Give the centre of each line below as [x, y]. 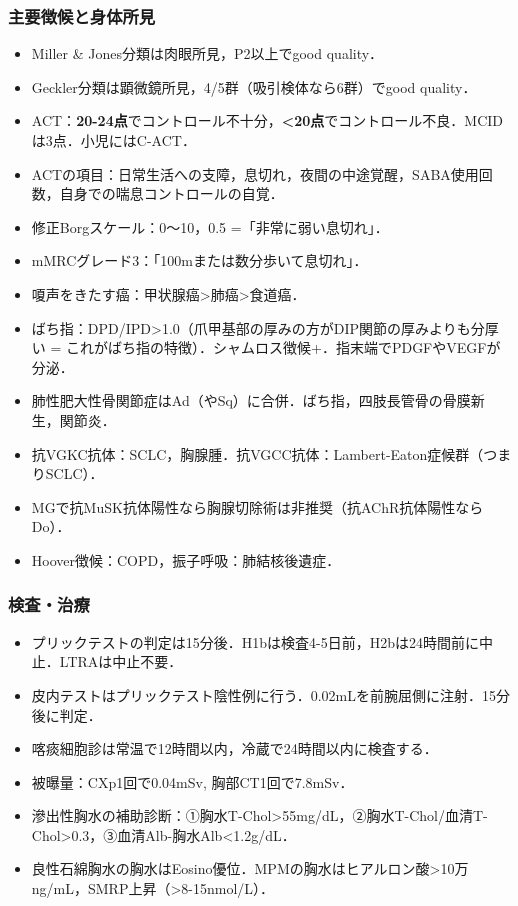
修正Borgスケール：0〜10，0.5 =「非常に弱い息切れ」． [210, 226]
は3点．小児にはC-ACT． [113, 140]
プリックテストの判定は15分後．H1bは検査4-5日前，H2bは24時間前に [255, 641]
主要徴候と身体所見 [82, 15]
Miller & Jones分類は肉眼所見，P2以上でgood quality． [207, 53]
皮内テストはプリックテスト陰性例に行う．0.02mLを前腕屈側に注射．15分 [270, 694]
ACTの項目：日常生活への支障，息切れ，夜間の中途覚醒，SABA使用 [255, 173]
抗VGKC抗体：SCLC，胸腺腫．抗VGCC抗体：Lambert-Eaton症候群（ [257, 453]
